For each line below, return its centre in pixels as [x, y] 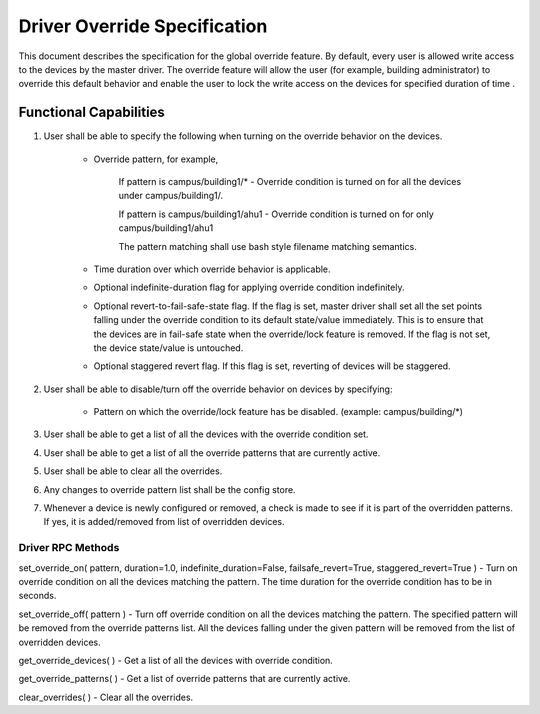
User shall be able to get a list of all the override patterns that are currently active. [212, 452]
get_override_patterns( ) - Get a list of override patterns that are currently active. [184, 679]
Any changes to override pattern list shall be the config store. [169, 489]
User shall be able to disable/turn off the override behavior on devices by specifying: [218, 389]
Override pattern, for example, [156, 159]
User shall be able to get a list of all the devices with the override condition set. [206, 434]
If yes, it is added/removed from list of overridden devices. [164, 522]
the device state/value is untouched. [168, 347]
